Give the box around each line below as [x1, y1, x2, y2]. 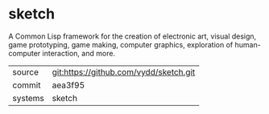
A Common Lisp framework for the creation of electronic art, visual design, [8, 31, 257, 41]
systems [12, 92, 44, 104]
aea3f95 [52, 79, 85, 91]
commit [12, 79, 41, 91]
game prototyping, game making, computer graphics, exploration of [8, 39, 234, 49]
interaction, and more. [42, 48, 115, 58]
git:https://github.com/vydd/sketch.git [52, 66, 196, 77]
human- [234, 39, 262, 49]
